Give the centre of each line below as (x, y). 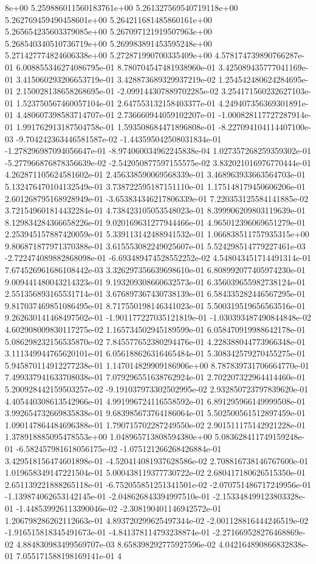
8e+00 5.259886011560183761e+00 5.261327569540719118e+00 (122, 7)
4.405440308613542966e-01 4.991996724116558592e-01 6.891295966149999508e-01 (155, 401)
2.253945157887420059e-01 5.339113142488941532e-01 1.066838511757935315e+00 (157, 234)
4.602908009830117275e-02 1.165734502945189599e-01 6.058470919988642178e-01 (155, 329)
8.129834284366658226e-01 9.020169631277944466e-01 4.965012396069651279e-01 (155, 222)
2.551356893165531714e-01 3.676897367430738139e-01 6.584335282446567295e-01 (155, 294)
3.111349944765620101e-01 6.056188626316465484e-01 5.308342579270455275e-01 (155, 353)
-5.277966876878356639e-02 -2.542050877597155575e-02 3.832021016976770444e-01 (158, 162)
